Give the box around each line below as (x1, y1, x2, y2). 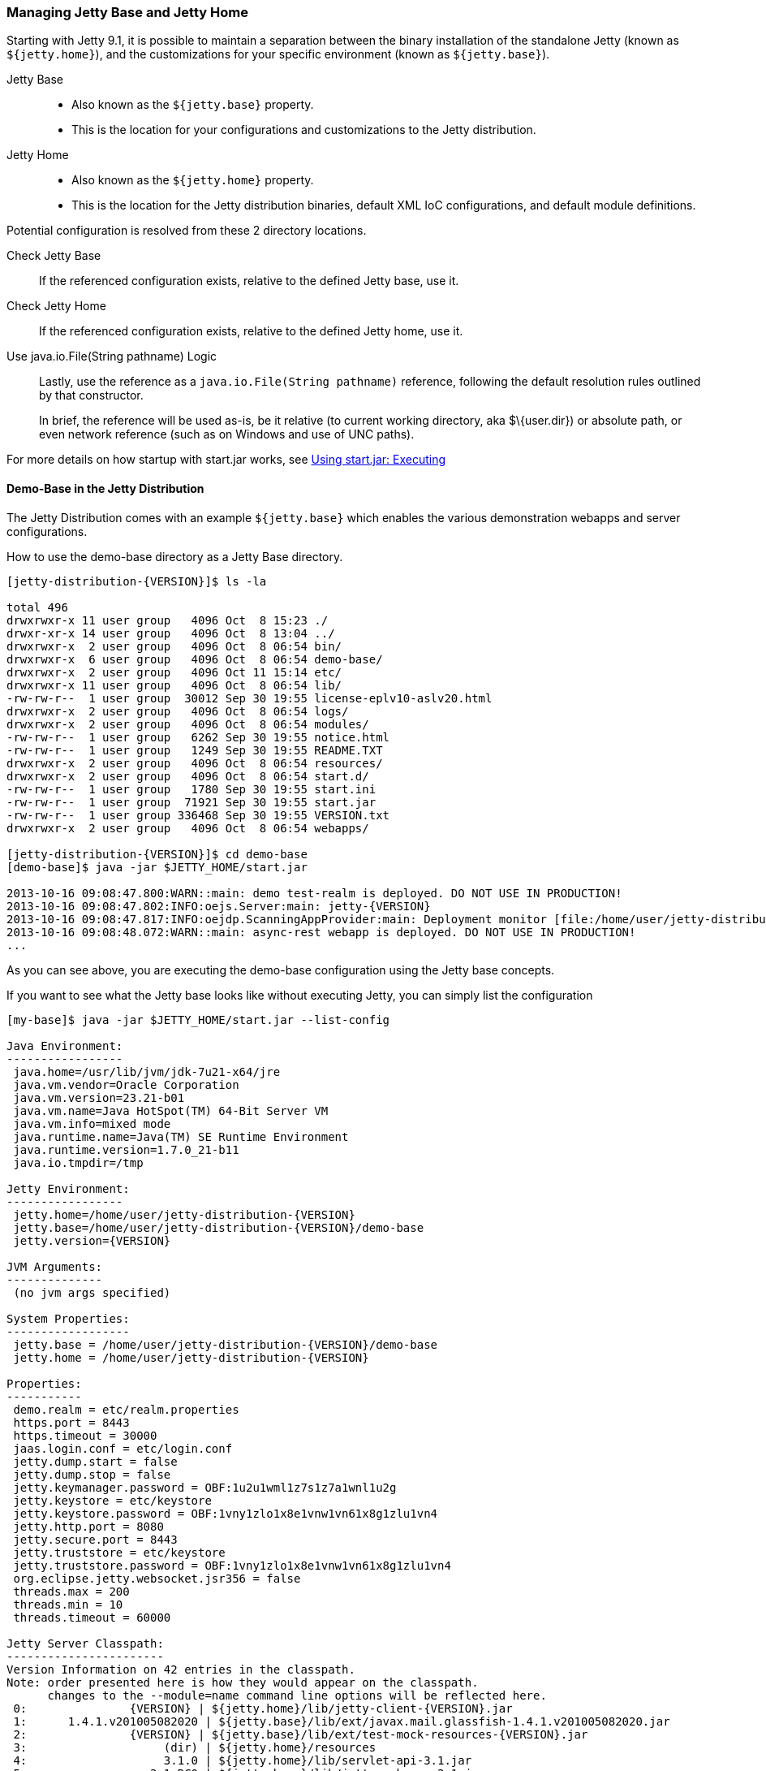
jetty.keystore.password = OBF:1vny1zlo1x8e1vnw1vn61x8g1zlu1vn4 (13, 1506, 438, 1520)
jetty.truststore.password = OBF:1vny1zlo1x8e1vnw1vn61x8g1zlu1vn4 (13, 1558, 451, 1572)
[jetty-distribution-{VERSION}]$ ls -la (6, 574, 267, 588)
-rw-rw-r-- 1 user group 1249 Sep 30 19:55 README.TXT (6, 743, 383, 757)
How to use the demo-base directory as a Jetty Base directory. (6, 549, 343, 564)
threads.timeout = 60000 (13, 1610, 171, 1624)
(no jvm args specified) (13, 1285, 171, 1299)
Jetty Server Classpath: (6, 1636, 164, 1650)
